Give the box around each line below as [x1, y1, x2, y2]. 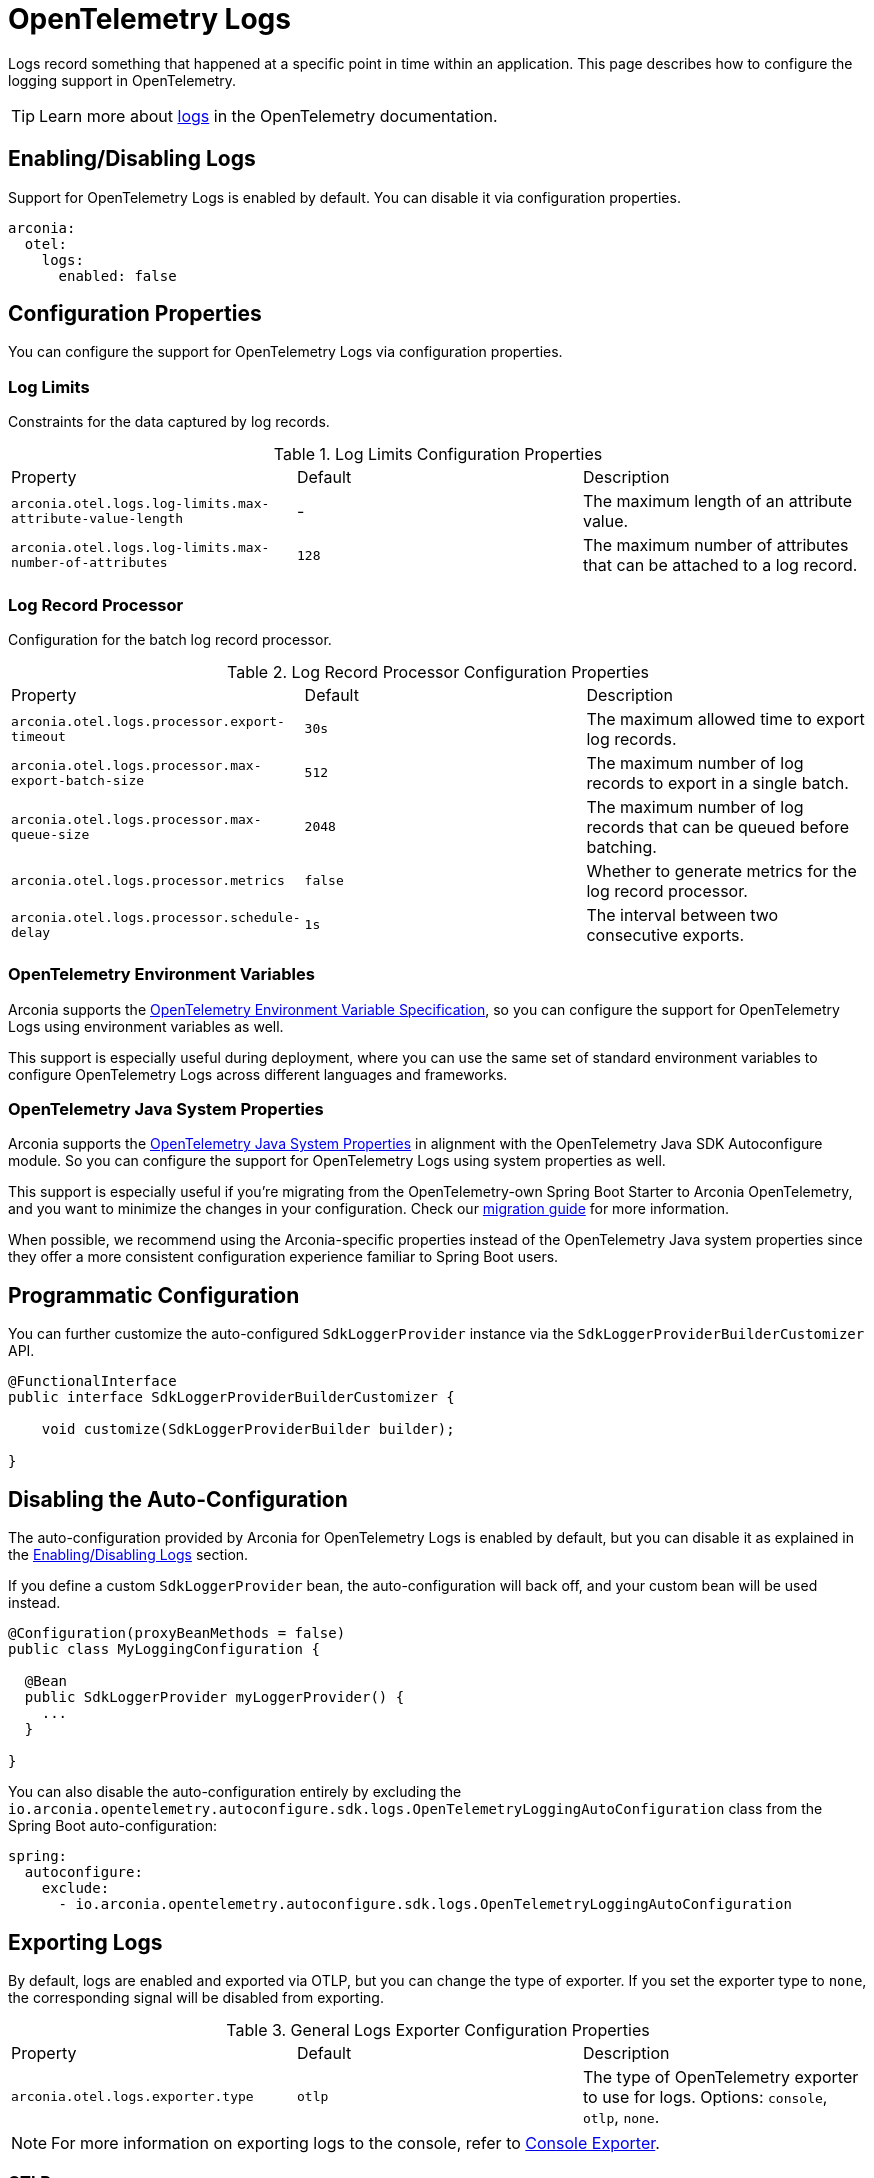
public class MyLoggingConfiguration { [8, 1641, 320, 1658]
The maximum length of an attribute [582, 491, 852, 512]
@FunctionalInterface [8, 1373, 177, 1390]
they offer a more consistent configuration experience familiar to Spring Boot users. [8, 1248, 559, 1266]
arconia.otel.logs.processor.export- [11, 713, 285, 729]
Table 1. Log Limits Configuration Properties [273, 444, 603, 465]
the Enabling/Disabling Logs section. [8, 1546, 249, 1564]
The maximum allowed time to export [586, 708, 865, 729]
